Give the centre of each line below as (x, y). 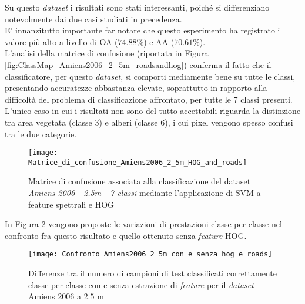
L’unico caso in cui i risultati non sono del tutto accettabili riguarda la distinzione (153, 111)
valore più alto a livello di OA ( (61, 41)
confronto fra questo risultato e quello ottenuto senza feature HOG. (126, 235)
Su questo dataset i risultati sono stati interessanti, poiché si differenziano (137, 7)
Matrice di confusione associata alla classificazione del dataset (140, 181)
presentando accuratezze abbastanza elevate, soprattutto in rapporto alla (136, 88)
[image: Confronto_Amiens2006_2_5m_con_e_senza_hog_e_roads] (150, 254)
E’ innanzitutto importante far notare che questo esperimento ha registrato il (144, 30)
